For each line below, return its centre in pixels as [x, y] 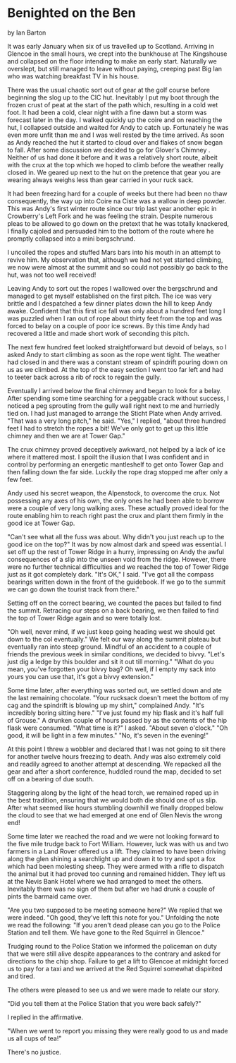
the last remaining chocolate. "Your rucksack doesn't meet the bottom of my [118, 697]
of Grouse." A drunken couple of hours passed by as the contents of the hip [117, 720]
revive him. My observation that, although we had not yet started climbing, [115, 260]
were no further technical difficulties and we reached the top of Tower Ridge [118, 567]
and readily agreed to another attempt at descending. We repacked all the [114, 764]
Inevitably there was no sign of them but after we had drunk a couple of [111, 889]
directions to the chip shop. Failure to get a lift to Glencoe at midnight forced [118, 961]
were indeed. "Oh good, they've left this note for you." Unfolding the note [113, 917]
